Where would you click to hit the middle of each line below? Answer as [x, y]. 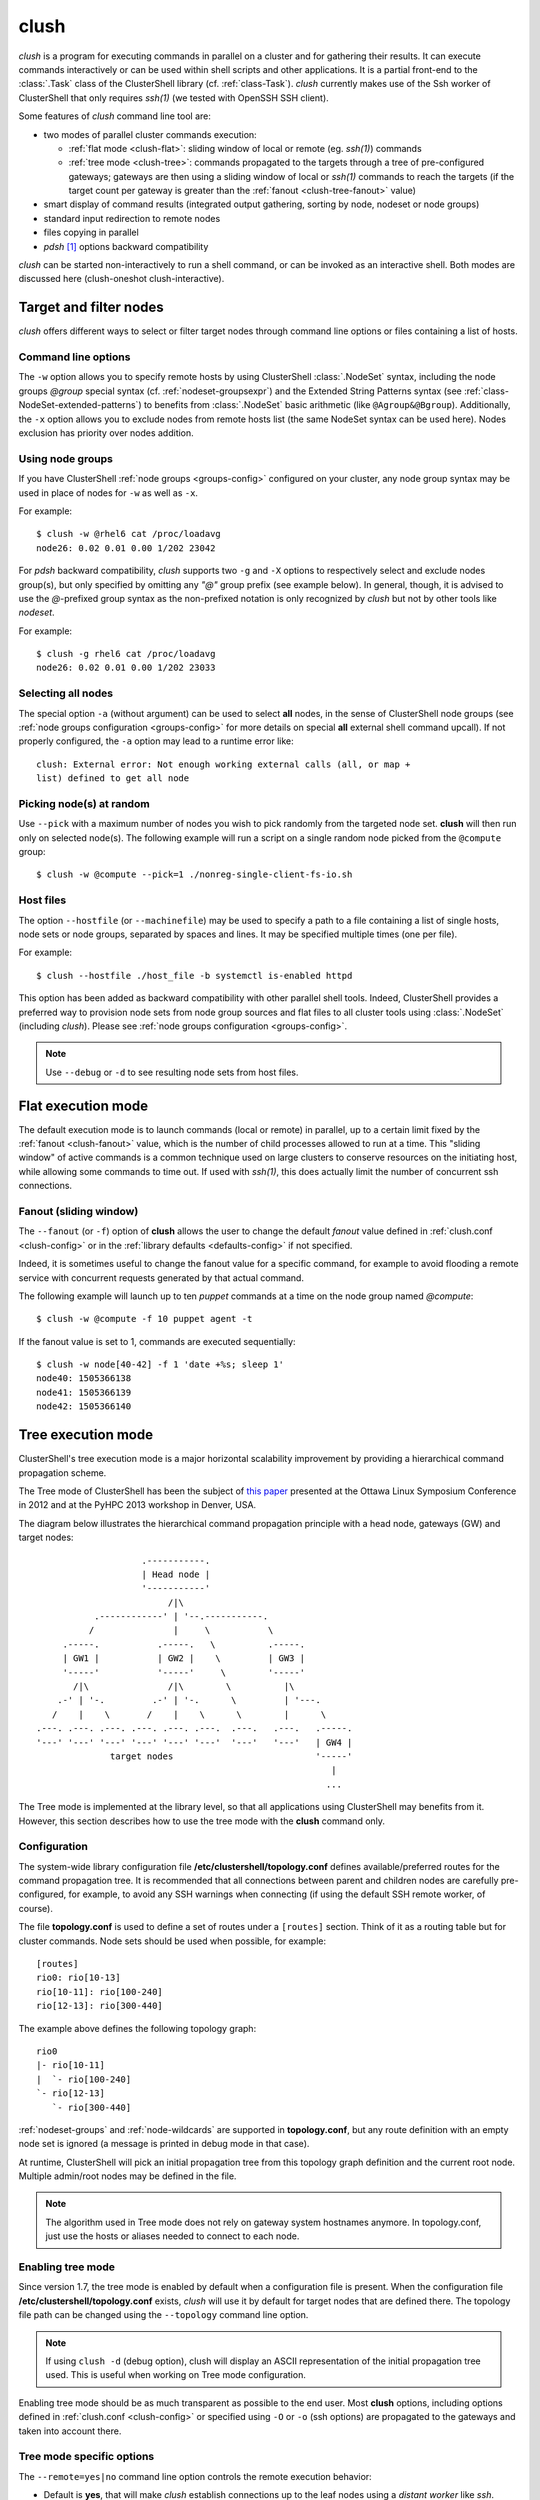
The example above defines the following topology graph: [137, 2028]
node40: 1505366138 [84, 1378]
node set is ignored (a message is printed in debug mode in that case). [164, 2144]
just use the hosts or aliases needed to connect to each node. [172, 2236]
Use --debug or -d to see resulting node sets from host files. [172, 1072]
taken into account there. [70, 2431]
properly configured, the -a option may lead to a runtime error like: [156, 741]
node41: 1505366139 [84, 1392]
